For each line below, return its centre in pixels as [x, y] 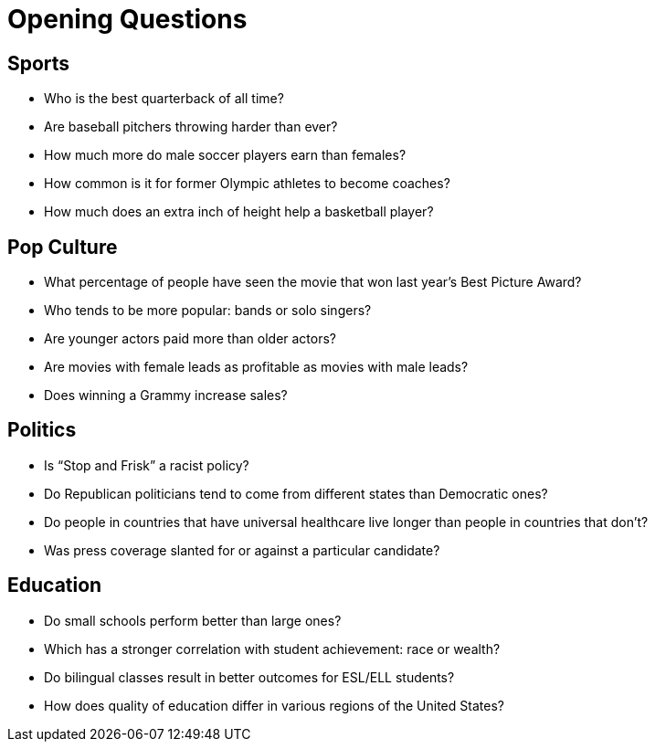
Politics [42, 430]
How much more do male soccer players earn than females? [225, 155]
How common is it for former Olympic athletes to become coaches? [247, 184]
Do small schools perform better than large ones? [193, 620]
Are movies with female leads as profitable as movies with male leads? [256, 367]
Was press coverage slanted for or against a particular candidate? [242, 550]
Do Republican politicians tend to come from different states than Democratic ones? [296, 493]
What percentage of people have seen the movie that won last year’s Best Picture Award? [313, 282]
